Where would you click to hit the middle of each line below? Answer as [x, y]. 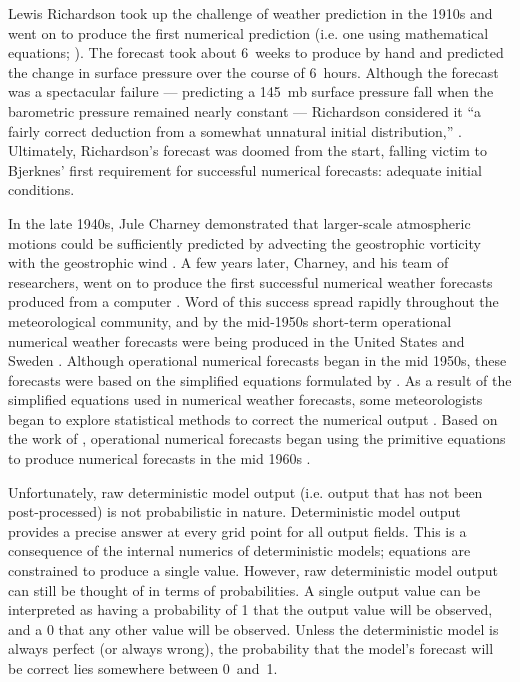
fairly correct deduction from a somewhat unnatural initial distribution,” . [235, 130]
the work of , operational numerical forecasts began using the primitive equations [257, 438]
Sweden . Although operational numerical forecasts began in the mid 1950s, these [257, 360]
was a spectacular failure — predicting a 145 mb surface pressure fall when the [251, 91]
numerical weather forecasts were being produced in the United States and [236, 340]
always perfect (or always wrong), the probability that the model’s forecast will [251, 648]
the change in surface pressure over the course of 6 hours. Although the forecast [253, 71]
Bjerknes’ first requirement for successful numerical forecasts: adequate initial [245, 169]
